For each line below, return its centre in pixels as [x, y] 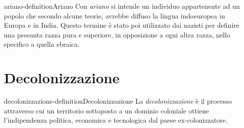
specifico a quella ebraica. [42, 44]
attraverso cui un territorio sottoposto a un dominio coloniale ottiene [107, 110]
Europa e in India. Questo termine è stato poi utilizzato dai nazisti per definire [122, 25]
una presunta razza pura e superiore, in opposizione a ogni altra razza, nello [117, 34]
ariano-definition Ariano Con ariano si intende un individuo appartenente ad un [122, 6]
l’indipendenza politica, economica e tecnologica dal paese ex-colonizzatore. [116, 120]
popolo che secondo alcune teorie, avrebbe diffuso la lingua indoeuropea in [114, 15]
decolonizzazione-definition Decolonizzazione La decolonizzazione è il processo [118, 101]
